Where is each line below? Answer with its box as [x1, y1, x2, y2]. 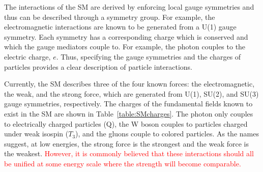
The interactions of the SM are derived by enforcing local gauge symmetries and [4, 2, 254, 12]
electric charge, [4, 51, 51, 62]
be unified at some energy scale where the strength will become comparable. [4, 158, 241, 168]
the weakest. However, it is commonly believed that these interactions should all [4, 148, 254, 159]
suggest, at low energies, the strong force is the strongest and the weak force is [4, 138, 249, 149]
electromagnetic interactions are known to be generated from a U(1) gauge [4, 21, 237, 32]
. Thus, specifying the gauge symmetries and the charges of [56, 51, 241, 62]
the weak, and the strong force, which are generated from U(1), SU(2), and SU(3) [4, 88, 259, 99]
